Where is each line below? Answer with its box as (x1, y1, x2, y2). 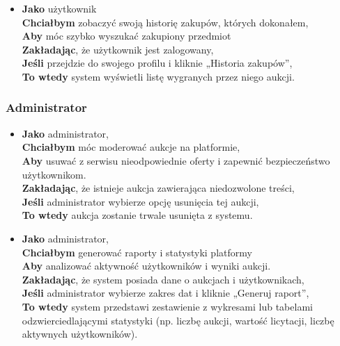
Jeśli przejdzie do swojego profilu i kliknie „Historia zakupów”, (22, 56, 293, 70)
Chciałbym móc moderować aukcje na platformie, (22, 140, 240, 154)
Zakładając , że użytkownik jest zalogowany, (22, 42, 214, 56)
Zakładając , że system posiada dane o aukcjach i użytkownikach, (22, 272, 304, 286)
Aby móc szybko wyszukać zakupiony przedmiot (22, 28, 231, 43)
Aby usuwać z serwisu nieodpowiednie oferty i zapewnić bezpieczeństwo (22, 153, 330, 167)
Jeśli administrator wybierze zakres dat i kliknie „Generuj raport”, (22, 286, 309, 300)
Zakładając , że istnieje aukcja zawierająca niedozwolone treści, (22, 181, 295, 195)
